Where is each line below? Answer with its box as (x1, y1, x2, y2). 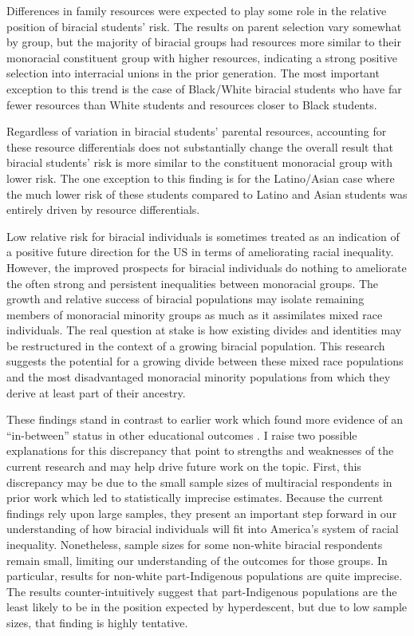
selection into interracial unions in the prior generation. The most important (6, 65, 380, 81)
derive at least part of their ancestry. (6, 384, 186, 401)
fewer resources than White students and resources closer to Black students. (6, 96, 377, 113)
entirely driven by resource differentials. (6, 201, 200, 218)
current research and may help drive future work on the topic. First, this (6, 458, 361, 475)
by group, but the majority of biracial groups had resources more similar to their (6, 34, 401, 50)
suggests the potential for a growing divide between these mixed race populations (6, 353, 404, 369)
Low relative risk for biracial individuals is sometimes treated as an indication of (6, 227, 400, 244)
